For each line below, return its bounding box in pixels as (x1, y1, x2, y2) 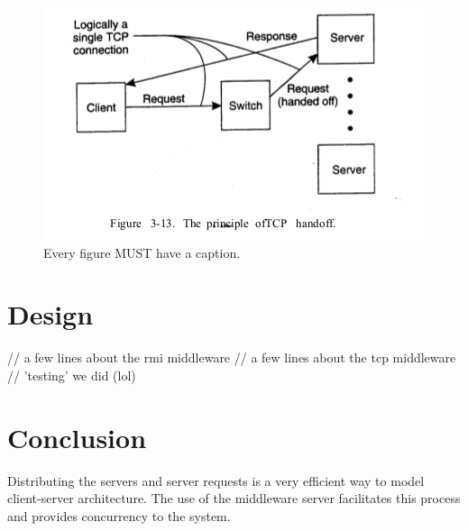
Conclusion (7, 418, 147, 455)
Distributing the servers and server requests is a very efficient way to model (7, 471, 425, 490)
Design (7, 296, 94, 333)
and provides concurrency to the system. (7, 506, 231, 525)
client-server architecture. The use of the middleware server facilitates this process (7, 489, 461, 508)
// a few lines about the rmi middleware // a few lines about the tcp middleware (7, 348, 456, 367)
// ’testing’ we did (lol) (7, 365, 136, 384)
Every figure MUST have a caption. (43, 243, 241, 261)
